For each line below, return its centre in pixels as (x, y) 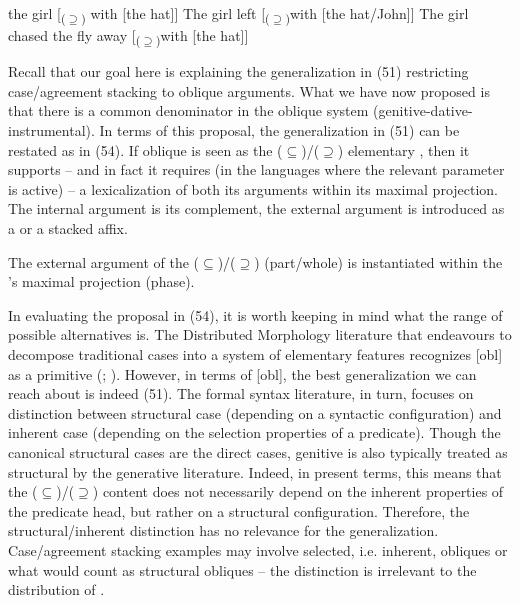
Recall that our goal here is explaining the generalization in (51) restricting (238, 71)
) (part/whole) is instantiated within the (378, 261)
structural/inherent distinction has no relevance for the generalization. (223, 530)
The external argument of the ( (104, 261)
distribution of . (56, 589)
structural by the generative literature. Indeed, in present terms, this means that (255, 471)
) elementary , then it (403, 149)
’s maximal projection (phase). (101, 281)
